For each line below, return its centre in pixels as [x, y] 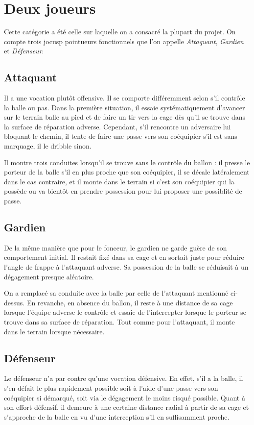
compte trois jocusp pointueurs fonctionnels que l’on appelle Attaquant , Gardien [124, 41]
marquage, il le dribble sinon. [48, 146]
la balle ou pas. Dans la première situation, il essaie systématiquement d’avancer [125, 107]
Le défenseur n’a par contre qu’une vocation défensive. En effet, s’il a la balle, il [124, 378]
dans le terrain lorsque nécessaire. [54, 331]
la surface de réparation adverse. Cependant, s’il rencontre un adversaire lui [117, 126]
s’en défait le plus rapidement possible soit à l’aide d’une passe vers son [111, 387]
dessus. [14, 302]
